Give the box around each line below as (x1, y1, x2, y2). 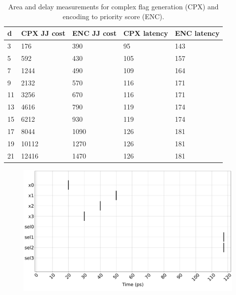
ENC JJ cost (72, 28, 117, 38)
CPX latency (123, 28, 168, 38)
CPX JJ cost (21, 28, 65, 38)
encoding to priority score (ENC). (62, 11, 164, 21)
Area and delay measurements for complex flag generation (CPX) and (8, 1, 219, 11)
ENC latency (175, 28, 220, 38)
